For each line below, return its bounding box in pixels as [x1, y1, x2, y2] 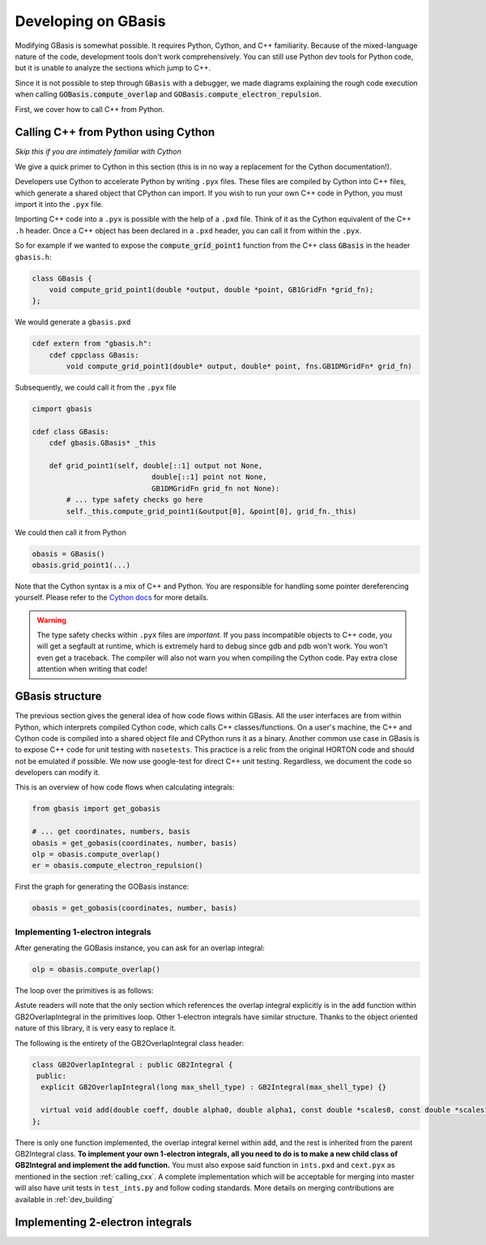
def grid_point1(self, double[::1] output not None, [49, 461, 263, 470]
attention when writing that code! [36, 664, 147, 674]
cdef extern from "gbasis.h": [32, 339, 152, 348]
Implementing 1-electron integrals [15, 926, 151, 937]
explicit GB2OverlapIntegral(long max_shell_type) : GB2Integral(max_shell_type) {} [40, 1083, 387, 1092]
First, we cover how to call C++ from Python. [15, 104, 165, 114]
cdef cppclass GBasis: [49, 350, 139, 360]
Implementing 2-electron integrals [15, 1216, 192, 1230]
